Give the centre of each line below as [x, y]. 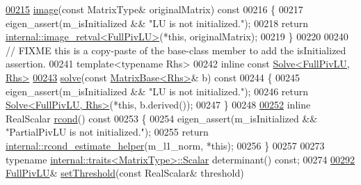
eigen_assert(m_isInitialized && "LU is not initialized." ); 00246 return [157, 91]
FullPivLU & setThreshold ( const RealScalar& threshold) [125, 173]
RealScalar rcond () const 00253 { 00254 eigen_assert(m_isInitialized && [162, 118]
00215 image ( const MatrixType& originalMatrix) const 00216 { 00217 [154, 9]
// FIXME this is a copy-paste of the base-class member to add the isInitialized [176, 50]
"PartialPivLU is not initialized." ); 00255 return [107, 132]
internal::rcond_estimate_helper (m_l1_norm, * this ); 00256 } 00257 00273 [165, 145]
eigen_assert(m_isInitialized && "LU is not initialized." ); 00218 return [157, 23]
